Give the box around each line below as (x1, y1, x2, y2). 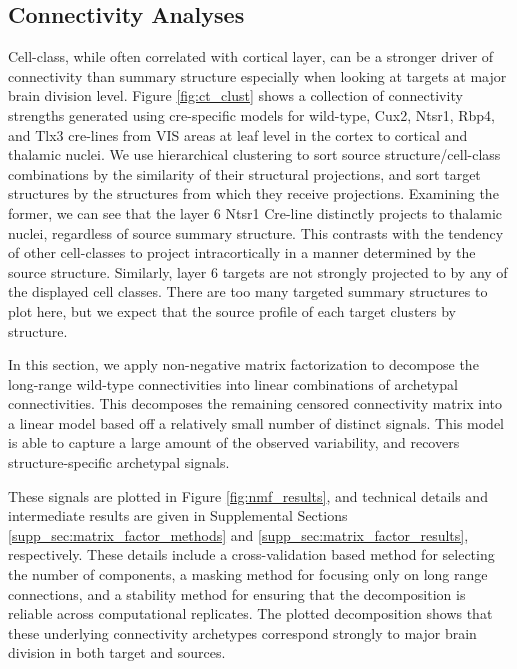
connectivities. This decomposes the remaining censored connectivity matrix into (8, 393, 502, 414)
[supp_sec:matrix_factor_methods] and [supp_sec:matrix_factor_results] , (8, 524, 469, 545)
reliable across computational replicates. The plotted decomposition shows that (8, 603, 493, 624)
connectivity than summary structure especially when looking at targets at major (8, 65, 507, 86)
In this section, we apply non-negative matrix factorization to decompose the (8, 354, 479, 375)
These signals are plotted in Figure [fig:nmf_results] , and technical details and (8, 485, 488, 506)
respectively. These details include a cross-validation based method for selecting (8, 544, 495, 565)
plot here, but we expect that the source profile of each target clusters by (8, 300, 456, 321)
